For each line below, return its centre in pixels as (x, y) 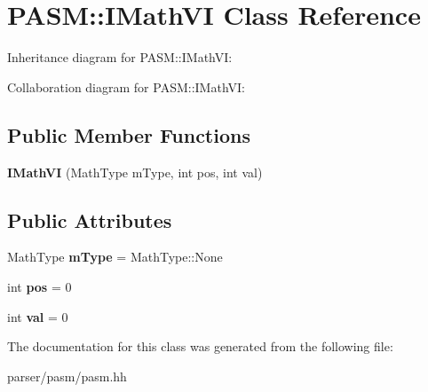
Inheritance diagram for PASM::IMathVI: (120, 57)
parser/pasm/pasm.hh (67, 376)
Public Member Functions (129, 134)
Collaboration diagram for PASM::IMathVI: (126, 86)
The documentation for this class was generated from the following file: (200, 346)
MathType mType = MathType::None (115, 257)
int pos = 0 (40, 286)
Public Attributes (90, 220)
